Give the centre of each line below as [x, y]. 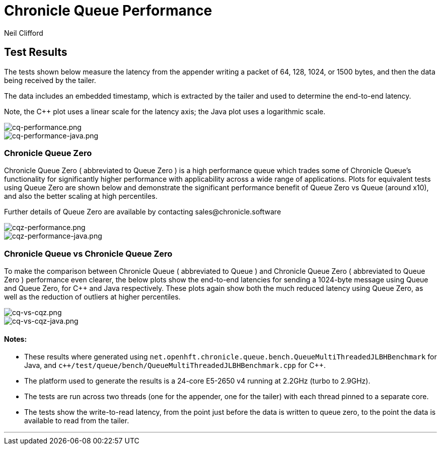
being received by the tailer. [50, 80]
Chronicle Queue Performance [108, 11]
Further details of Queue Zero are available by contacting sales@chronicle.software [143, 212]
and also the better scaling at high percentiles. [81, 196]
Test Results [36, 52]
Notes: [16, 339]
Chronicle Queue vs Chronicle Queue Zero [88, 253]
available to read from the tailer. [77, 421]
